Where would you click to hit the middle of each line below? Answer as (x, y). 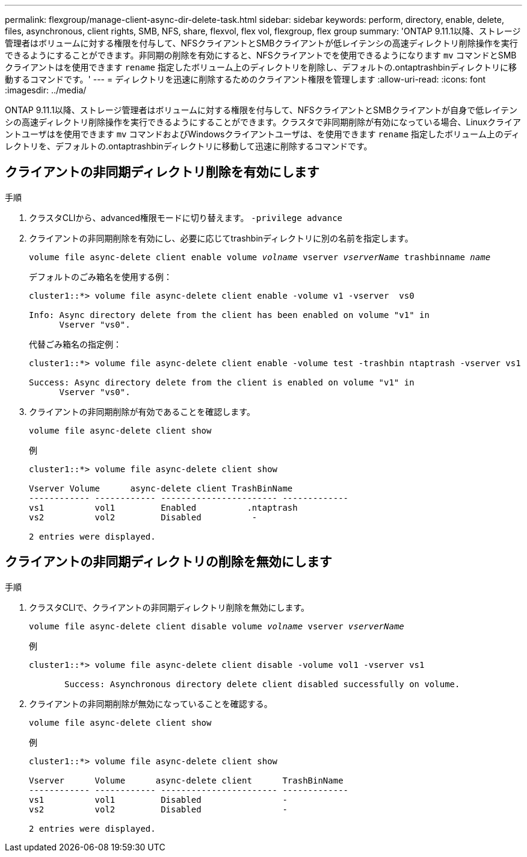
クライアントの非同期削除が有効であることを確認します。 (142, 411)
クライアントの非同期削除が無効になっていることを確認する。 (151, 703)
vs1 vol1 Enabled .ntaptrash (163, 507)
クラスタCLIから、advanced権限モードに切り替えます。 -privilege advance (186, 217)
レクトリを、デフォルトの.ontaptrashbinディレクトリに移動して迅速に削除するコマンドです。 (189, 146)
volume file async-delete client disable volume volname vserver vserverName (217, 626)
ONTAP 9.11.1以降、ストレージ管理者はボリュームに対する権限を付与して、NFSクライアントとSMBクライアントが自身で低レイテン (261, 110)
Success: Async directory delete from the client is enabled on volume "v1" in (222, 382)
